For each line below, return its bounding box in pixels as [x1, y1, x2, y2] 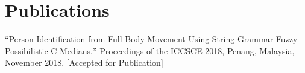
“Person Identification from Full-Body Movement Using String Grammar [5, 33, 274, 45]
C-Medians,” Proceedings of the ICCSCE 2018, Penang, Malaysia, [51, 44, 295, 57]
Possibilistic [5, 44, 48, 57]
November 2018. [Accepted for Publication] [5, 56, 163, 69]
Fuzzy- [275, 33, 301, 45]
